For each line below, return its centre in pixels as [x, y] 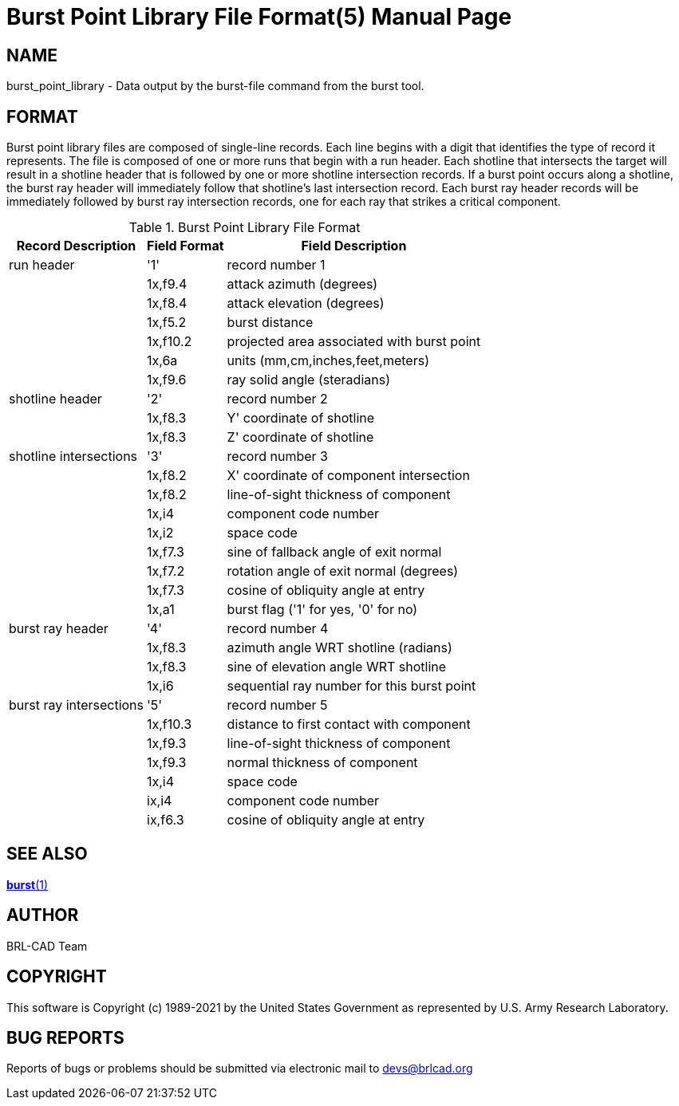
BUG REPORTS [65, 1037]
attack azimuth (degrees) [302, 284]
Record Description [76, 246]
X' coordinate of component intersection [348, 476]
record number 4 [278, 629]
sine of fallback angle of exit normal [334, 552]
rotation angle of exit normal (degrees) [343, 571]
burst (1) [28, 884]
